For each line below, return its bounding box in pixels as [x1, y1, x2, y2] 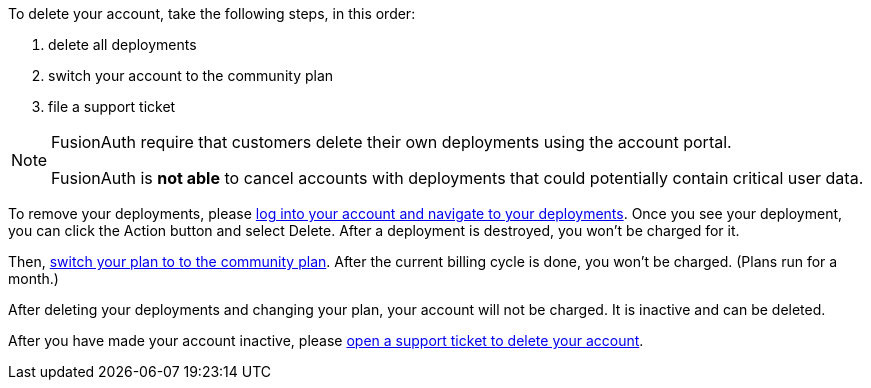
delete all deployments [48, 36, 197, 53]
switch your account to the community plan [48, 67, 334, 84]
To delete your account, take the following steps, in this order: [8, 5, 416, 22]
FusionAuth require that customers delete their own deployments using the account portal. [51, 132, 732, 152]
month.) [8, 270, 59, 287]
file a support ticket [48, 98, 176, 115]
